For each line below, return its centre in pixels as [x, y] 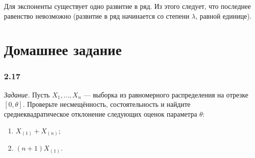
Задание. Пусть [27, 94]
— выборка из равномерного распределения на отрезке [166, 94]
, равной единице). [223, 16]
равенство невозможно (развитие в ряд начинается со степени [97, 16]
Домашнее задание [63, 49]
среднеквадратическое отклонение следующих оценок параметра [101, 113]
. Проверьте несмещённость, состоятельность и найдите [107, 104]
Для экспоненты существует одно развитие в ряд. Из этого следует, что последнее [127, 6]
